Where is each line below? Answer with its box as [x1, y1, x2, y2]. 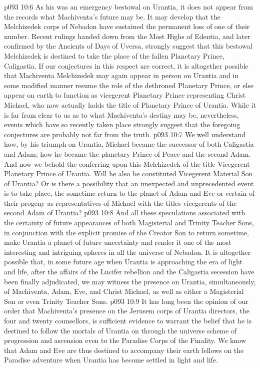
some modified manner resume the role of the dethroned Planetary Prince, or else [4, 80, 254, 90]
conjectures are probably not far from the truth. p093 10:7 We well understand [4, 129, 246, 139]
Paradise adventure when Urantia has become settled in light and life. [4, 354, 218, 365]
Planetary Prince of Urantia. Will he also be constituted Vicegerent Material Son [4, 168, 253, 179]
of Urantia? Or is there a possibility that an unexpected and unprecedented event [4, 178, 254, 188]
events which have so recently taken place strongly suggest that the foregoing [4, 119, 240, 130]
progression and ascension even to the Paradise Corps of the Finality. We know [4, 335, 246, 345]
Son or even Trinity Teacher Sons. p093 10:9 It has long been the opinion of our [4, 295, 248, 306]
